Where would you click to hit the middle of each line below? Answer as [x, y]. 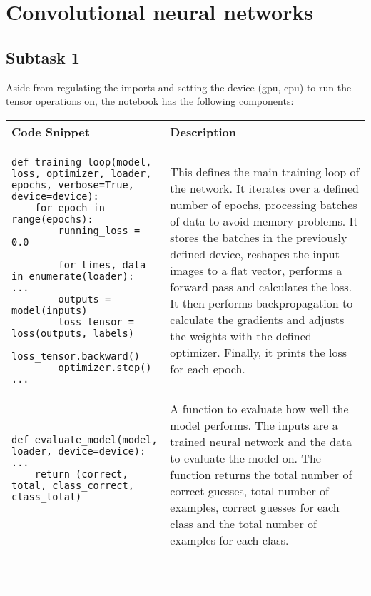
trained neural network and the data [261, 441]
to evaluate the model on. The [245, 458]
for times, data [102, 264]
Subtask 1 [43, 57]
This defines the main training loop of [265, 172]
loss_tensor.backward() [76, 356]
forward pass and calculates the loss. [261, 287]
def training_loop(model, [82, 162]
